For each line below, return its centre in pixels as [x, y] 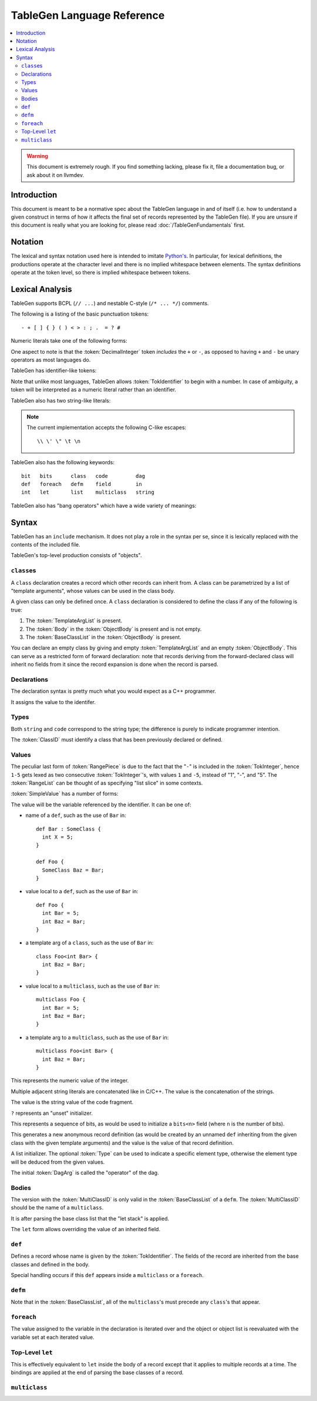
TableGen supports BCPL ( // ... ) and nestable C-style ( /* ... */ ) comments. [110, 303]
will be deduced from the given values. [58, 1162]
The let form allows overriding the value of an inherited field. [86, 1229]
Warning [37, 156]
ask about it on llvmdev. [55, 175]
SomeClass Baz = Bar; [73, 870]
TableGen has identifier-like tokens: [54, 371]
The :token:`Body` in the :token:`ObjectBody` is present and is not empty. [114, 629]
